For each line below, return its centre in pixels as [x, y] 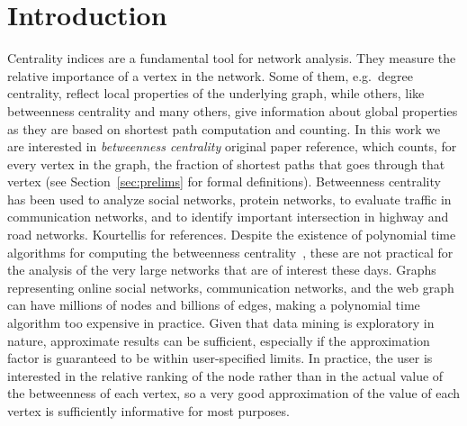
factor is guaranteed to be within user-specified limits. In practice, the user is [220, 358]
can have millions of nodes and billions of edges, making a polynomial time [214, 305]
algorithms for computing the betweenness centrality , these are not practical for [230, 252]
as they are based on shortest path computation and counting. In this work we [224, 128]
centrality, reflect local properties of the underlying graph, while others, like [216, 93]
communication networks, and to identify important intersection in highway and [228, 217]
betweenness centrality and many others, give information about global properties [233, 110]
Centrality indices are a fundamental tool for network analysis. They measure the [232, 58]
